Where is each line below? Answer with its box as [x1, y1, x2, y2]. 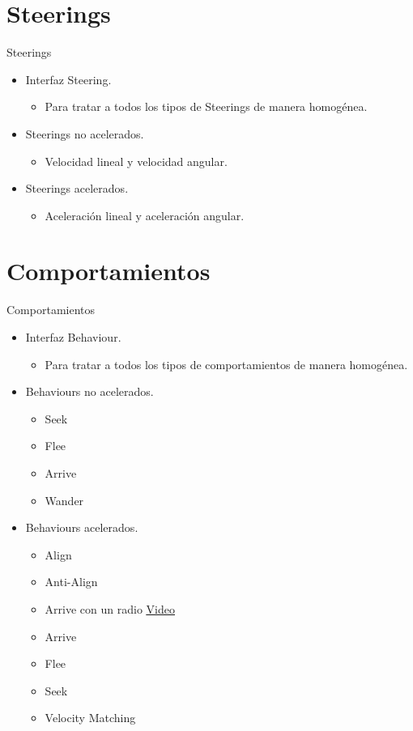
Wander [45, 491, 84, 508]
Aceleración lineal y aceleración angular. [45, 206, 245, 223]
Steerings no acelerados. [25, 125, 144, 142]
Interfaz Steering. [25, 70, 112, 87]
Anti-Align [45, 573, 98, 590]
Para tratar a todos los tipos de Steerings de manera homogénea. [45, 98, 368, 115]
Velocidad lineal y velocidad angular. [45, 152, 228, 169]
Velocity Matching [45, 709, 136, 726]
